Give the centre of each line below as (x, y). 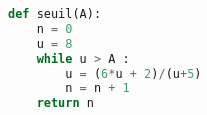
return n (65, 103)
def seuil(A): (55, 14)
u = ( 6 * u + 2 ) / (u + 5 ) (133, 73)
